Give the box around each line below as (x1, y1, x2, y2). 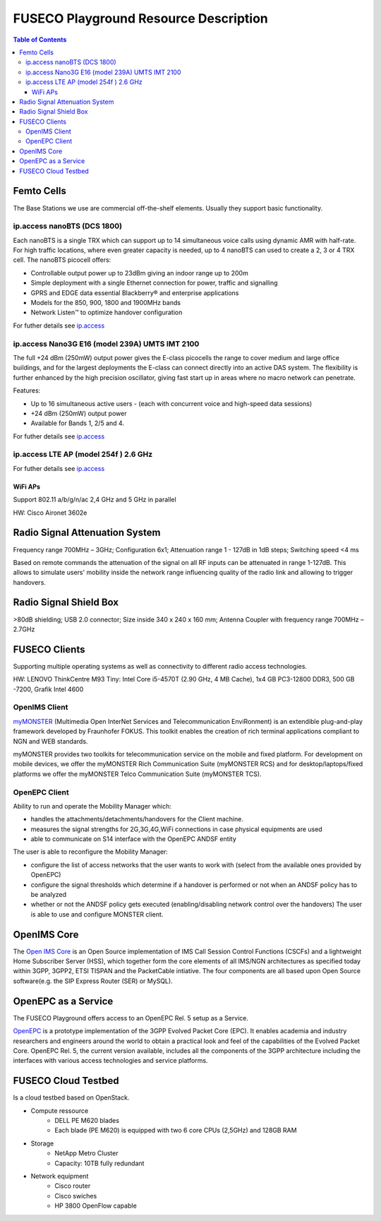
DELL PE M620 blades (54, 1116, 120, 1125)
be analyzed (30, 891, 67, 899)
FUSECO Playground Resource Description (13, 11, 268, 26)
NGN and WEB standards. (13, 737, 88, 745)
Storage (30, 1139, 54, 1148)
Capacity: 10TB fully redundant (54, 1159, 145, 1167)
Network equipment (30, 1172, 89, 1180)
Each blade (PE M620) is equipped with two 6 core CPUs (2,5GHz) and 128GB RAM (54, 1126, 297, 1135)
